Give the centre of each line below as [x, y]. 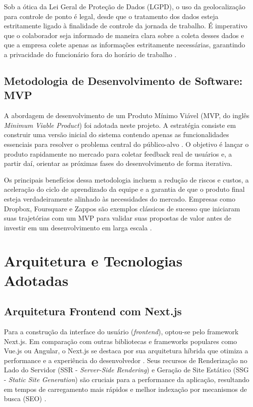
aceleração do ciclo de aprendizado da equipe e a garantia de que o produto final [124, 189]
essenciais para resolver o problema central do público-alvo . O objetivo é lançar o [126, 144]
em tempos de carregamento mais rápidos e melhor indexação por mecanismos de [126, 389]
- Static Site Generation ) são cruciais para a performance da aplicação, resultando [127, 379]
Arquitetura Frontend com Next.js [93, 311]
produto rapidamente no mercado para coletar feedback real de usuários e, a [118, 153]
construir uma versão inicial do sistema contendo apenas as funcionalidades [116, 134]
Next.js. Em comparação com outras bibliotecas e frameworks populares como [121, 341]
